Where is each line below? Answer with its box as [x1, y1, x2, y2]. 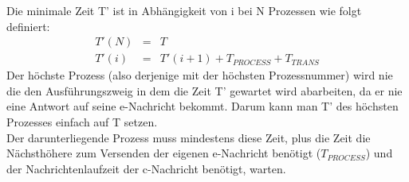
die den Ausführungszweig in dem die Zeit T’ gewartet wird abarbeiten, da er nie [6, 82, 403, 99]
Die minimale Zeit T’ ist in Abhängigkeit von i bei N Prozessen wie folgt [6, 2, 362, 18]
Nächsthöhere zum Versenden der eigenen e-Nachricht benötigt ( [6, 145, 321, 161]
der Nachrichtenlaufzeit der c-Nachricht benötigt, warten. [6, 160, 286, 176]
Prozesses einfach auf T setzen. [6, 114, 158, 130]
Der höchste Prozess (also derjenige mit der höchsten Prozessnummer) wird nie [6, 67, 393, 83]
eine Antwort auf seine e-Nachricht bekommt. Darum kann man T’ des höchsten [6, 98, 399, 114]
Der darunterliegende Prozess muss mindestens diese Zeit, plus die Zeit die [6, 129, 371, 145]
